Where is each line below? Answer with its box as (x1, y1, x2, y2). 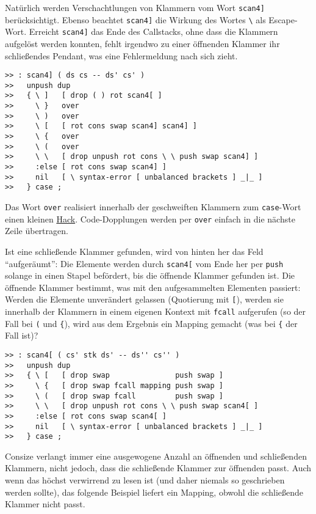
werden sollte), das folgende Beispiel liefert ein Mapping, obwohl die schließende (5, 485, 304, 498)
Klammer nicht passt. (5, 497, 85, 510)
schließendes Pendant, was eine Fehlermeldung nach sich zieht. (5, 49, 238, 62)
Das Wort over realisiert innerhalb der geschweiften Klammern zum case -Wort (5, 200, 301, 213)
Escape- (268, 13, 298, 26)
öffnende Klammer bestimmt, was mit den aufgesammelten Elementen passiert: (5, 281, 301, 293)
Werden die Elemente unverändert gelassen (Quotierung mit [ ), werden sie (5, 293, 284, 306)
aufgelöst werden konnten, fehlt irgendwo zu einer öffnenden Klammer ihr (5, 37, 280, 50)
